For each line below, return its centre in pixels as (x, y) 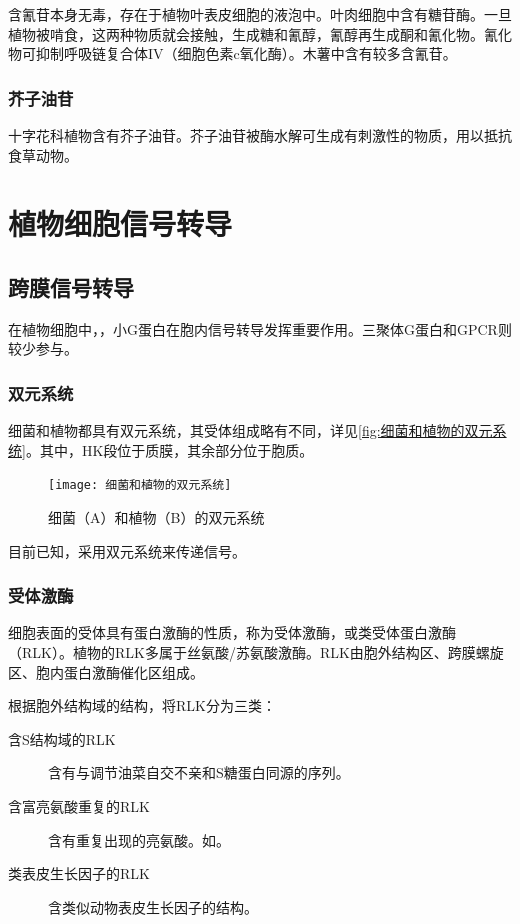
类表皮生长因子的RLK (79, 873)
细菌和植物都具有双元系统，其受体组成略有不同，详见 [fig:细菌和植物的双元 (250, 430)
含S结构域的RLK (62, 738)
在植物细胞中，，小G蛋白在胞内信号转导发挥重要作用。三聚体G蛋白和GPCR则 (260, 328)
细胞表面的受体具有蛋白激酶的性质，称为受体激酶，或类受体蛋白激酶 (232, 632)
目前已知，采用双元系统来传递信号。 (127, 550)
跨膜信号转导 (71, 286)
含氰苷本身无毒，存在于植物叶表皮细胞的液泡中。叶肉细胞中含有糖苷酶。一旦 (260, 14)
